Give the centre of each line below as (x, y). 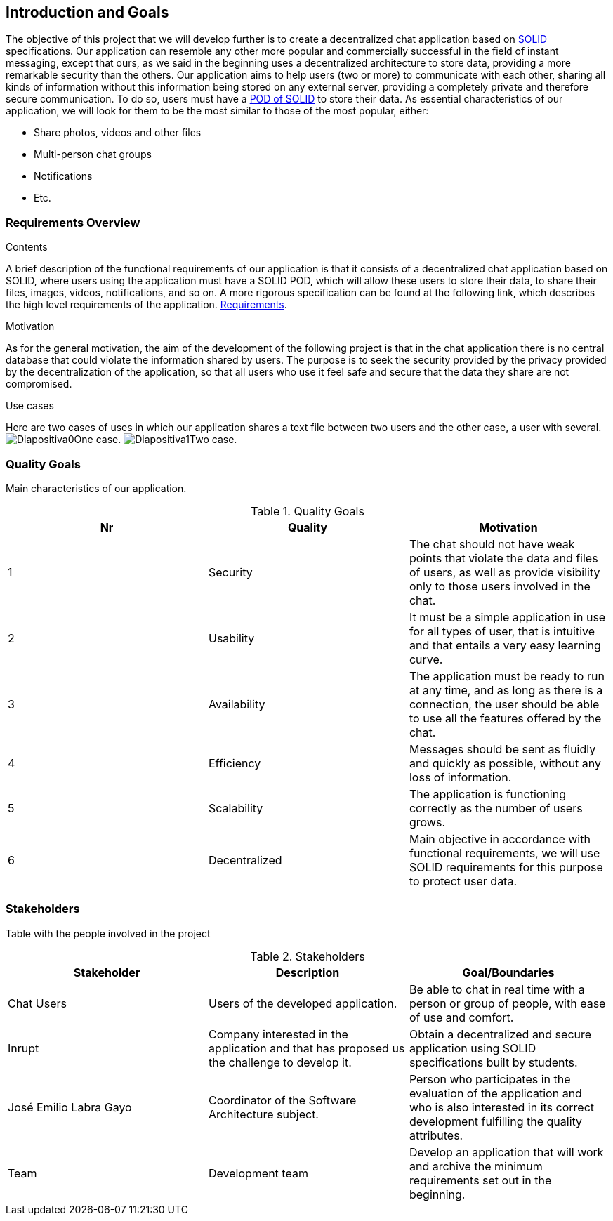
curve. (426, 659)
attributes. (436, 1135)
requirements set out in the (480, 1180)
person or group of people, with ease (507, 1003)
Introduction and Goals (87, 12)
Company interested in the (278, 1034)
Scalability (236, 808)
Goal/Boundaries (508, 972)
